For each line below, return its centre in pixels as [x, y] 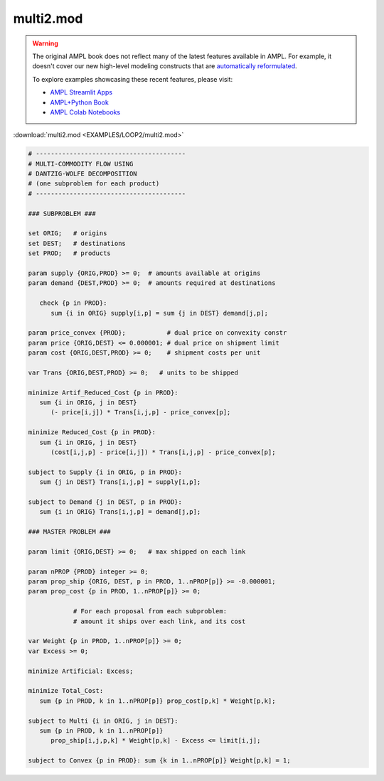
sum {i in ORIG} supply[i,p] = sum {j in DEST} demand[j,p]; [160, 313]
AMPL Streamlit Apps [81, 92]
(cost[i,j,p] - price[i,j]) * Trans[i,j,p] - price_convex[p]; [163, 452]
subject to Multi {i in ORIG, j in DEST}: [103, 721]
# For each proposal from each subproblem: [150, 612]
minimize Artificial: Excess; [81, 671]
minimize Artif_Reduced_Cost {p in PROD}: [103, 392]
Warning [45, 43]
